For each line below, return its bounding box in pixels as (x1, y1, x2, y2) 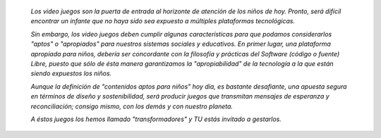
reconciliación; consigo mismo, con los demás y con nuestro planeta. (30, 102, 233, 111)
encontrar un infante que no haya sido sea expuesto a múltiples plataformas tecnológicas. (30, 17, 296, 25)
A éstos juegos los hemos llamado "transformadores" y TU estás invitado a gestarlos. (30, 115, 282, 123)
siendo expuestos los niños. (30, 69, 112, 77)
